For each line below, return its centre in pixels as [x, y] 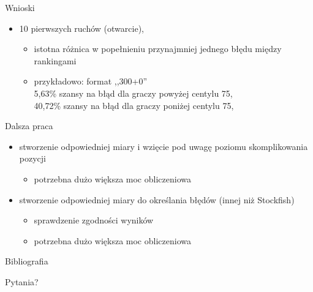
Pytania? [22, 281]
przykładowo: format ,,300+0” [91, 81]
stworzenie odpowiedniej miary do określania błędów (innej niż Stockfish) [157, 199]
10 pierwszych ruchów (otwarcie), [81, 28]
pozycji [32, 158]
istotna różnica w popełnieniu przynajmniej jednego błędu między [158, 49]
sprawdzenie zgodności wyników [94, 220]
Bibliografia [27, 261]
